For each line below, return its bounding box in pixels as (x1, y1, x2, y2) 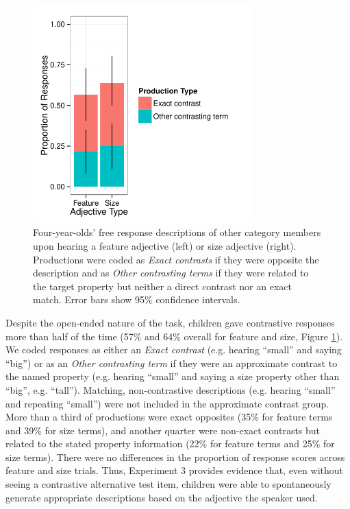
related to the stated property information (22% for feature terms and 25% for (5, 436, 335, 451)
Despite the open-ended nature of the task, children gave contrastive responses (5, 315, 335, 329)
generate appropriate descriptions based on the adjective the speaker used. (5, 490, 318, 504)
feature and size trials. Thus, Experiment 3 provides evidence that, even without (5, 463, 343, 477)
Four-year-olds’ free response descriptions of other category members (33, 225, 321, 239)
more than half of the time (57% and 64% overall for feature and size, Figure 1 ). (5, 329, 343, 343)
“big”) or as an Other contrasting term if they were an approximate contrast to (5, 355, 338, 370)
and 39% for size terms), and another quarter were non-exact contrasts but (5, 423, 321, 437)
